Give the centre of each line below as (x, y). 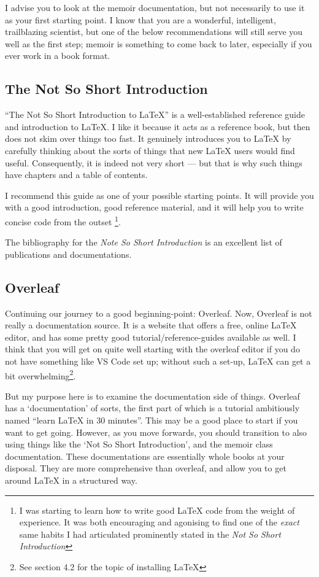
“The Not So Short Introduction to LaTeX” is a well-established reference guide (155, 114)
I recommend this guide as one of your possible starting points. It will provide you (159, 195)
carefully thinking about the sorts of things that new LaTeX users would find (150, 150)
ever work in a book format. (58, 56)
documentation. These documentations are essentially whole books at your (145, 456)
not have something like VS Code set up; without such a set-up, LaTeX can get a (158, 361)
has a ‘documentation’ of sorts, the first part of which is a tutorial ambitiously (152, 408)
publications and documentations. (68, 254)
